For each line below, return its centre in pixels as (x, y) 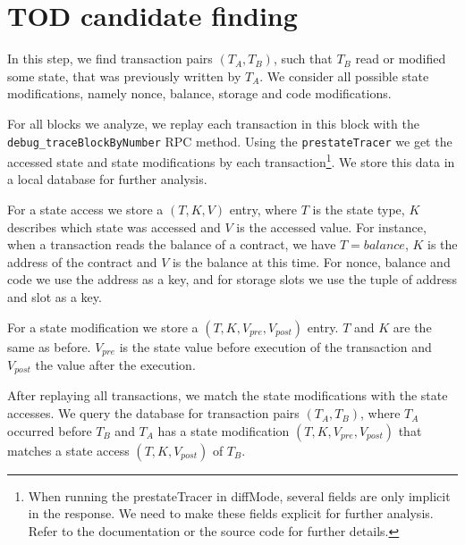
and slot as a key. (55, 296)
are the (412, 327)
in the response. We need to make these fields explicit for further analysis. (231, 513)
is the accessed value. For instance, (331, 226)
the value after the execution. (115, 365)
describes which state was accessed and (114, 226)
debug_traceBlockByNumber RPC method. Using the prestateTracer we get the (230, 141)
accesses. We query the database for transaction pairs (153, 413)
